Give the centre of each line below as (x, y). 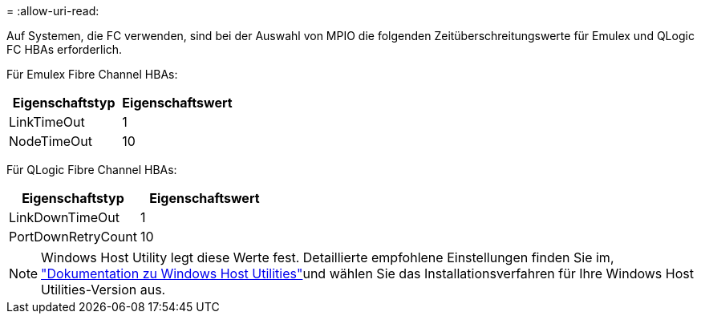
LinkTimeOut (47, 122)
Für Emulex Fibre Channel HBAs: (92, 74)
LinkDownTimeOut (64, 217)
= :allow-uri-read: (53, 11)
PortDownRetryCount (73, 237)
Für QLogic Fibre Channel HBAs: (92, 170)
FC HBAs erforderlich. (65, 49)
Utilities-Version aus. (103, 290)
